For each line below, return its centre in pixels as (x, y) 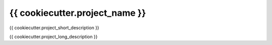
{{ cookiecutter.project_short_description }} (54, 28)
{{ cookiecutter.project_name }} (78, 13)
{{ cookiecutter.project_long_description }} (53, 37)
